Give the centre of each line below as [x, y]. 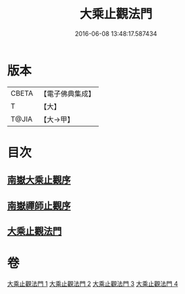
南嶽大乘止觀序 [39, 180]
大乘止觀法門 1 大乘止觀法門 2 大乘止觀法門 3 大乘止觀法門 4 [92, 284]
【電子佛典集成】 [67, 94]
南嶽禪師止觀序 [39, 206]
